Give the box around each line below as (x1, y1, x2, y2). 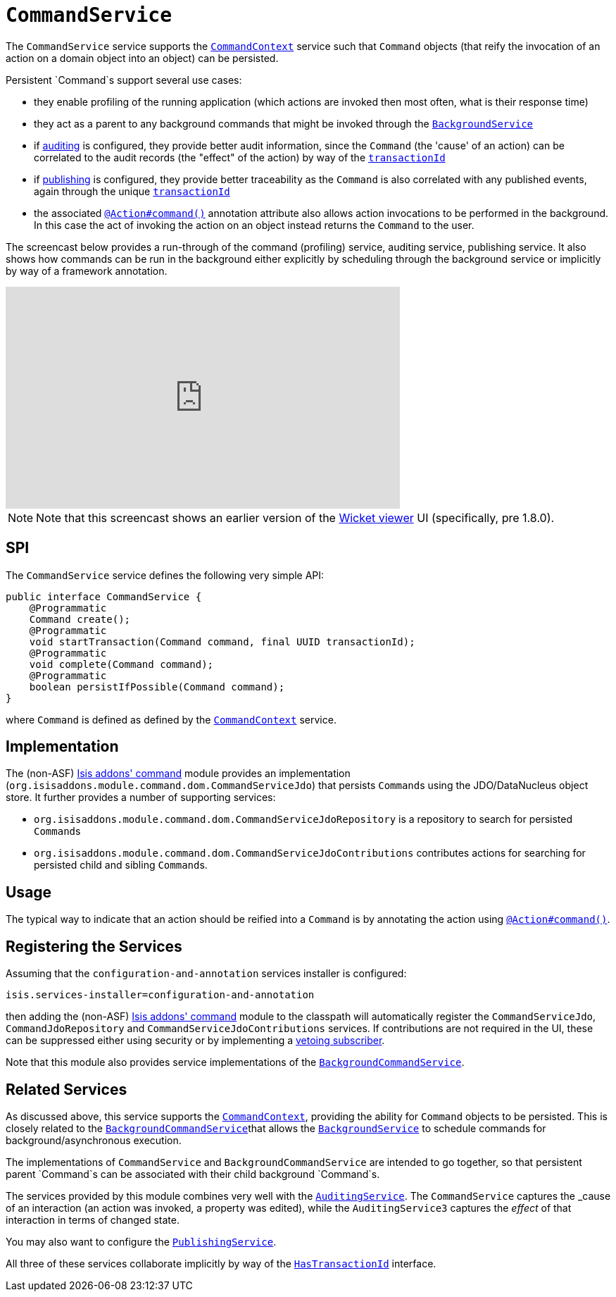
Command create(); (29, 613, 131, 625)
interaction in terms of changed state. (6, 1213, 180, 1226)
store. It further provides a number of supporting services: (6, 791, 276, 804)
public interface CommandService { (6, 590, 202, 602)
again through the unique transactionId (34, 185, 230, 197)
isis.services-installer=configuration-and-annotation (6, 989, 315, 1001)
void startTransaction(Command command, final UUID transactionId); (29, 635, 415, 647)
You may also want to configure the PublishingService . (6, 1235, 277, 1248)
